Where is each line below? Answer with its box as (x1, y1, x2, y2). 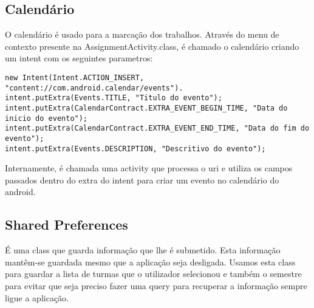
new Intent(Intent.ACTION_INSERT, (5, 73, 145, 82)
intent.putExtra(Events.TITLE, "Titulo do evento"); (5, 94, 222, 103)
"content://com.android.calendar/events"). (5, 83, 183, 92)
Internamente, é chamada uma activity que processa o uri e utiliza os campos (5, 162, 293, 174)
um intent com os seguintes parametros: (5, 52, 153, 64)
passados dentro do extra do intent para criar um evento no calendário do (5, 173, 279, 186)
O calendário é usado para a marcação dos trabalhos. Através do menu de (5, 28, 279, 41)
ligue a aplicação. (5, 291, 69, 304)
